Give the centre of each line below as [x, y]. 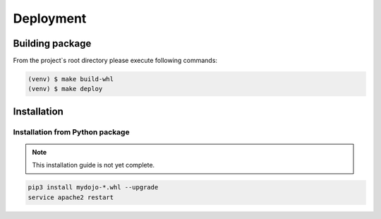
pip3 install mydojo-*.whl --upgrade [93, 188]
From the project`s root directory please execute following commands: [115, 61]
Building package [52, 43]
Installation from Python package [71, 132]
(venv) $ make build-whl [71, 79]
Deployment [50, 18]
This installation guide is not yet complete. [93, 165]
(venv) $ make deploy [65, 89]
